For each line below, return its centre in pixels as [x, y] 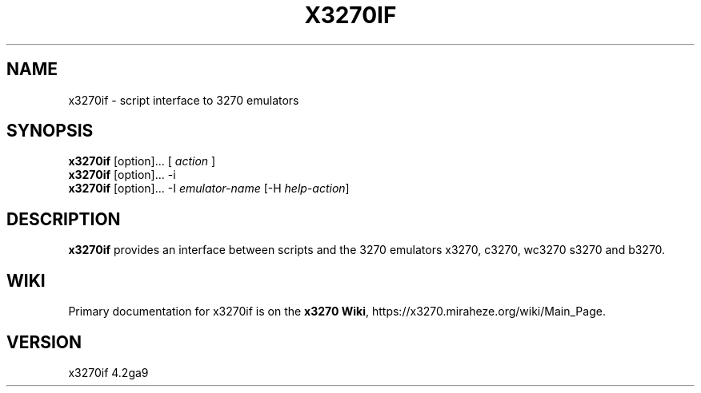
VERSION [44, 342]
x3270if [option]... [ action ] [142, 161]
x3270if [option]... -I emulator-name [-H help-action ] [209, 189]
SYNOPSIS [50, 131]
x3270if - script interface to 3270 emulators [184, 100]
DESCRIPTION [64, 219]
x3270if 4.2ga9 [108, 372]
